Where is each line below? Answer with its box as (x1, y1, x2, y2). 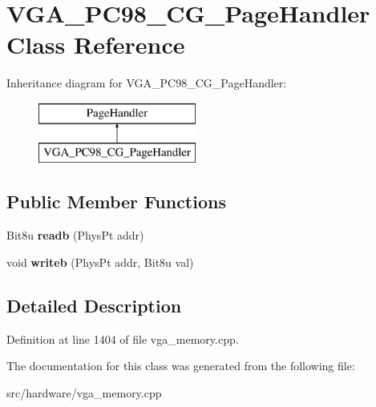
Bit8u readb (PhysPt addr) (6, 227, 144, 244)
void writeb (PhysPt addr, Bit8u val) (6, 253, 194, 270)
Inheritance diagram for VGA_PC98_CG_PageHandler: (6, 75, 287, 91)
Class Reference (6, 28, 185, 61)
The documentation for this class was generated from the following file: (6, 357, 355, 374)
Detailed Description (6, 292, 182, 317)
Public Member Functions (6, 189, 226, 214)
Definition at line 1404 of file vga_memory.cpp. (6, 330, 239, 347)
